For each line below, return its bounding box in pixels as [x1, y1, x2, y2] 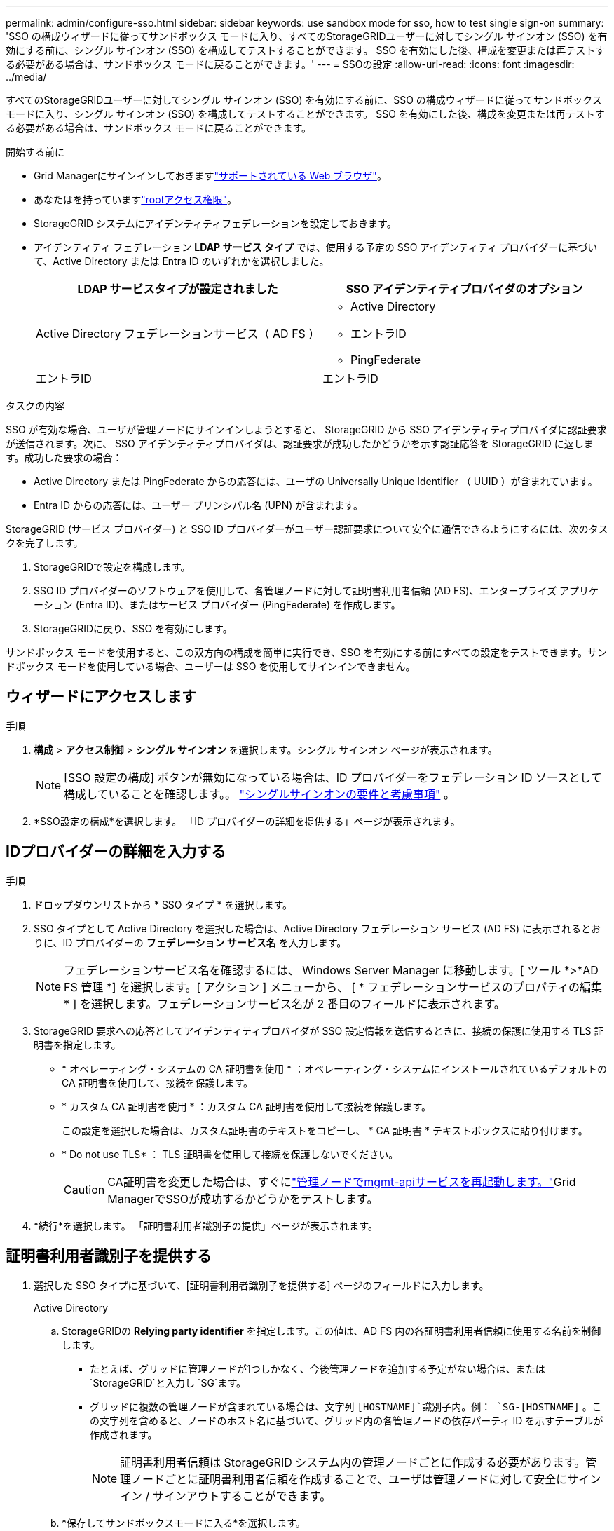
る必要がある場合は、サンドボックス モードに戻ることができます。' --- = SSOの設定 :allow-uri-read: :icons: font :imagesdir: [6, 58, 575, 70]
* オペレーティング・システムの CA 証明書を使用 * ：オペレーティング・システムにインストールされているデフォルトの [62, 1062, 608, 1075]
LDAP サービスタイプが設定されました [77, 282, 278, 296]
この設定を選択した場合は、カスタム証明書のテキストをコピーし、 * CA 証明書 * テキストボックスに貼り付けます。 [62, 1124, 588, 1136]
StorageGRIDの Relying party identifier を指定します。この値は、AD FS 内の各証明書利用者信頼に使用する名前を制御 [62, 1324, 601, 1337]
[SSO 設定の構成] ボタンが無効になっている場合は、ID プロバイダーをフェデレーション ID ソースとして [64, 770, 602, 784]
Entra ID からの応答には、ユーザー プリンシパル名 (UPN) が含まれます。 [34, 499, 363, 511]
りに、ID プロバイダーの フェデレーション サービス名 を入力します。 [34, 936, 347, 948]
